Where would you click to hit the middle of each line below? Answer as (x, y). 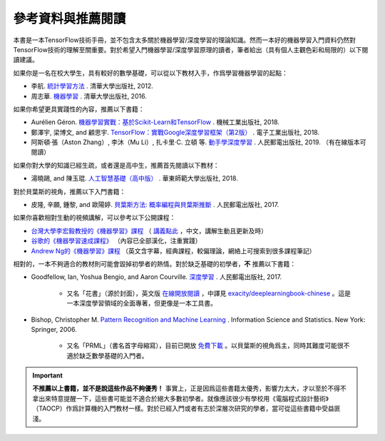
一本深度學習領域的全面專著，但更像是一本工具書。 (142, 303)
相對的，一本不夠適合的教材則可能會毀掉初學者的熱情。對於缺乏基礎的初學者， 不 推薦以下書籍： (154, 263)
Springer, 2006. (54, 329)
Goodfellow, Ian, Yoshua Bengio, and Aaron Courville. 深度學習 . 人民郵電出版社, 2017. (156, 277)
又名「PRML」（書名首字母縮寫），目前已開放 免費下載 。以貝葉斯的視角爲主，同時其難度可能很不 (208, 345)
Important (48, 375)
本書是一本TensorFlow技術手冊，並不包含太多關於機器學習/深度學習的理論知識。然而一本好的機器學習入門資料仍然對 (184, 40)
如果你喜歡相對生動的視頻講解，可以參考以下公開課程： (94, 218)
